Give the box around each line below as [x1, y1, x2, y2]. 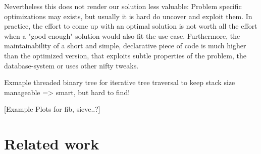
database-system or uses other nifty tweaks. [4, 60, 139, 70]
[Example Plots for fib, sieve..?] [4, 104, 100, 114]
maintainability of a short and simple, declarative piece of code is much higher [4, 40, 246, 51]
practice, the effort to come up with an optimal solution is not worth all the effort [4, 21, 257, 31]
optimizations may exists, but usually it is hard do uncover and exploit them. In [4, 11, 252, 21]
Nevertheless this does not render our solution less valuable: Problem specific [4, 1, 242, 11]
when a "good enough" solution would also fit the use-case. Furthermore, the [4, 30, 240, 41]
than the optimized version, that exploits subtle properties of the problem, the [4, 50, 246, 60]
